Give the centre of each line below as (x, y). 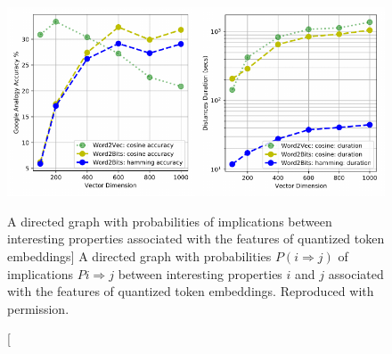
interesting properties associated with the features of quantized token (196, 239)
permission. (38, 308)
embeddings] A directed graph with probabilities (139, 256)
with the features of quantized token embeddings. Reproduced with (191, 291)
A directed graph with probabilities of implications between (170, 221)
